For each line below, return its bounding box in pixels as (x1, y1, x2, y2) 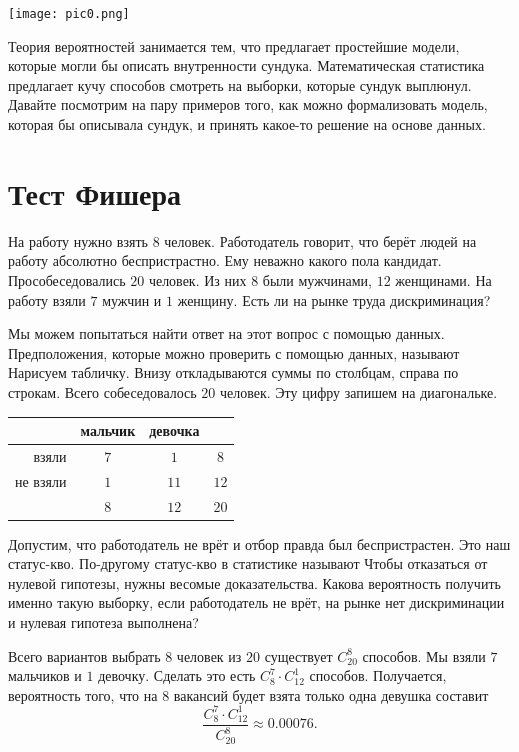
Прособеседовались (8, 269, 126, 290)
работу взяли (8, 289, 86, 310)
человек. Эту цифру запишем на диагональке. (219, 381, 498, 402)
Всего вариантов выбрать (8, 645, 161, 666)
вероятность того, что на (8, 684, 158, 705)
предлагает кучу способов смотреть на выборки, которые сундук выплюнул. (8, 74, 472, 95)
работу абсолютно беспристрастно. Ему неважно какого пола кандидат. (8, 250, 442, 271)
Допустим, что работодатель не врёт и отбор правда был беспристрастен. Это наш (8, 533, 511, 554)
